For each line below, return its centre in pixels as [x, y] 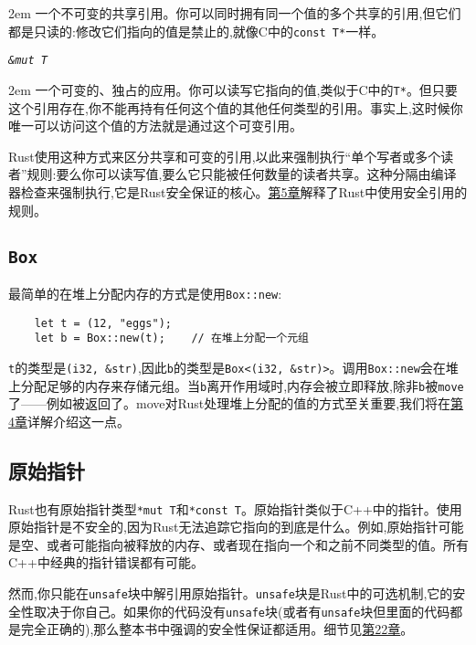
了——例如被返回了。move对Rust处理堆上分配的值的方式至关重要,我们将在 [230, 403]
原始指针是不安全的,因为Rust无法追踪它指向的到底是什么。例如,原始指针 [223, 527]
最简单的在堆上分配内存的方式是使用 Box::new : [145, 293]
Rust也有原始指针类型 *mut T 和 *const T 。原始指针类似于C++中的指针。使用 [235, 508]
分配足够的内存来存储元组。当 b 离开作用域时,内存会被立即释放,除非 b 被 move [242, 385]
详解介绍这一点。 [79, 421]
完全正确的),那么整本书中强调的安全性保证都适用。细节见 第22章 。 [217, 629]
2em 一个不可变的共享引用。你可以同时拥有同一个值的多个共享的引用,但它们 [235, 13]
